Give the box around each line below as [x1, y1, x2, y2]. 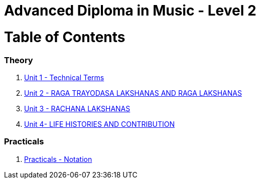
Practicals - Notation [24, 154, 92, 163]
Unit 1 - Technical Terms [24, 73, 104, 82]
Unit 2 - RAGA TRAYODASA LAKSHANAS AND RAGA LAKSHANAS [24, 88, 242, 97]
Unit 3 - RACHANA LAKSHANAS [24, 104, 131, 113]
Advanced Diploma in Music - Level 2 [4, 2, 256, 19]
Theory [4, 55, 33, 65]
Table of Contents [4, 28, 125, 46]
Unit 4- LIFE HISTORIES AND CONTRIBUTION [24, 119, 175, 128]
